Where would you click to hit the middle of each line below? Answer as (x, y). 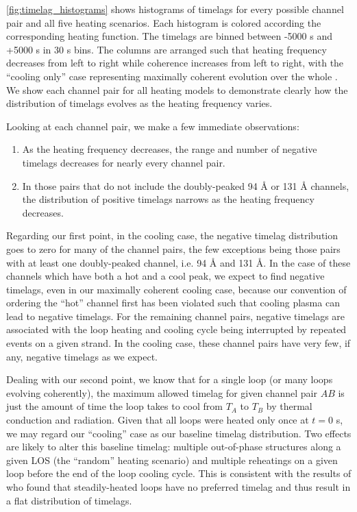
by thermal (289, 406)
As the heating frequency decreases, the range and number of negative (170, 149)
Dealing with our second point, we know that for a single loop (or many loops (170, 379)
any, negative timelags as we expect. (82, 356)
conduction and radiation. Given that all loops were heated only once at (158, 420)
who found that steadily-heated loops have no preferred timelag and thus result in (178, 487)
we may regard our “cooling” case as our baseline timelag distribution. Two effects (179, 433)
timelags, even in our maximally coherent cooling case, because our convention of (176, 289)
